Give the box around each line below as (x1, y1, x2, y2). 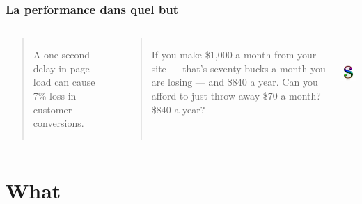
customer (33, 102, 72, 116)
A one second (33, 47, 90, 62)
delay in (33, 61, 68, 75)
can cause (54, 74, 95, 89)
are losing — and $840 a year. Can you (151, 74, 318, 89)
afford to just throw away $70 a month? (151, 88, 321, 102)
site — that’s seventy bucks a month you (151, 61, 326, 75)
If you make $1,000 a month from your (151, 47, 317, 62)
